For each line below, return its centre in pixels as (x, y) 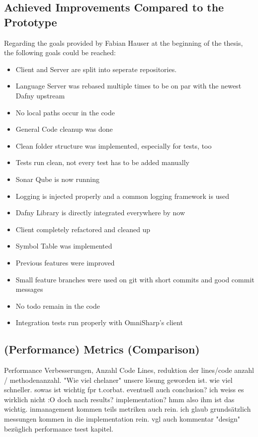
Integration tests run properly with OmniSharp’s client (99, 322)
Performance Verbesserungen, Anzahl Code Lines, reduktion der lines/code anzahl (129, 370)
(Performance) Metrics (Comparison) (102, 349)
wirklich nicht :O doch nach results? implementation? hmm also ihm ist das (119, 399)
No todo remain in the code (58, 306)
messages (29, 289)
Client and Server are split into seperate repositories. (96, 69)
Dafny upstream (40, 95)
